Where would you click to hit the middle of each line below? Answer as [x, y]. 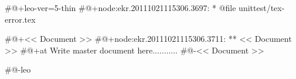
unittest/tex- [262, 8]
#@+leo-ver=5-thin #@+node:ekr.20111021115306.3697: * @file [120, 8]
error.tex [20, 19]
